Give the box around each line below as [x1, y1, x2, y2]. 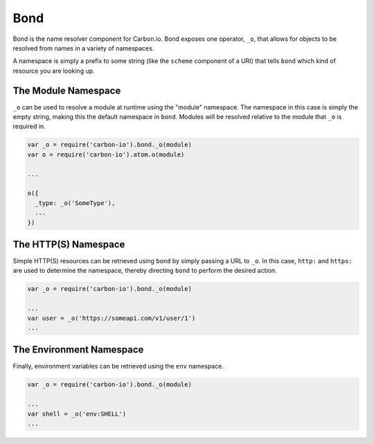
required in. [12, 122, 46, 131]
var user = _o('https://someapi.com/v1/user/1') [27, 314, 196, 322]
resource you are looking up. [12, 66, 95, 75]
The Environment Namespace [12, 344, 144, 356]
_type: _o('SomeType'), [35, 199, 116, 207]
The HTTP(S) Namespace [12, 238, 125, 250]
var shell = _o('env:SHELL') [27, 409, 127, 418]
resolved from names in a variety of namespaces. [12, 44, 154, 52]
